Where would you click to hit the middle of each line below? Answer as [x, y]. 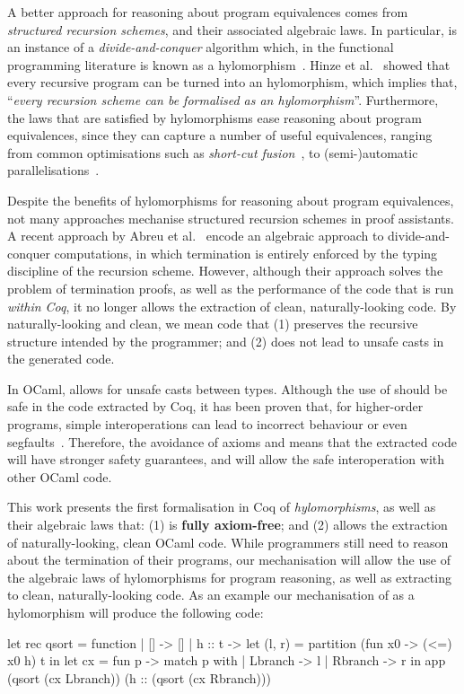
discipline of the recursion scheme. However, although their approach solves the [225, 271]
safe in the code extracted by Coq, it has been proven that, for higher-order [215, 406]
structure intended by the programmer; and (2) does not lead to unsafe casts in [226, 341]
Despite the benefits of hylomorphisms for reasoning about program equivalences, [231, 200]
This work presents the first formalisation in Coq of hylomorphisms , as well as [222, 507]
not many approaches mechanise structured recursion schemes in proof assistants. [231, 218]
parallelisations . [53, 170]
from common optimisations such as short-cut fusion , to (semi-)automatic [213, 152]
